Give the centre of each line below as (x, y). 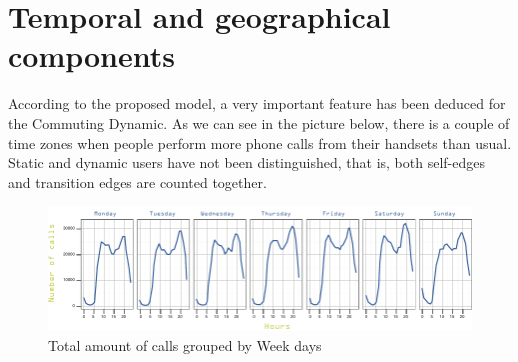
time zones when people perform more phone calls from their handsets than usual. (260, 142)
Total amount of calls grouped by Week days (185, 344)
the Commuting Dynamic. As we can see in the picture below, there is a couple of (259, 122)
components (91, 55)
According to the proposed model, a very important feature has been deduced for (257, 103)
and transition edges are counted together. (137, 181)
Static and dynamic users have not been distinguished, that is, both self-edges (246, 162)
